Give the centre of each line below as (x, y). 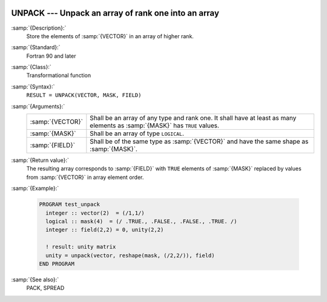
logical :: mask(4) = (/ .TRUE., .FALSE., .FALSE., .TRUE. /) (141, 221)
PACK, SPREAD (45, 288)
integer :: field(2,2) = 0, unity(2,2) (105, 230)
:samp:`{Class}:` (31, 67)
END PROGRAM (57, 263)
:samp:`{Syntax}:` (33, 86)
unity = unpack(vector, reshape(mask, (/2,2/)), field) (130, 255)
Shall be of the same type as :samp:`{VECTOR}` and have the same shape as (199, 141)
